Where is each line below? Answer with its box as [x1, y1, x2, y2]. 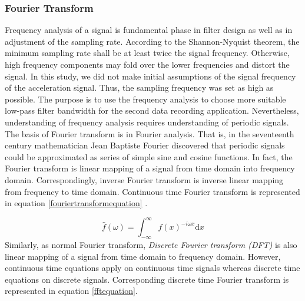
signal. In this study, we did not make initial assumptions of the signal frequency [5, 70, 296, 82]
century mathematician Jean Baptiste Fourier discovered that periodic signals [5, 139, 285, 151]
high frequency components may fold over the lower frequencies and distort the [5, 58, 290, 70]
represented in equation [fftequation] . [5, 285, 138, 297]
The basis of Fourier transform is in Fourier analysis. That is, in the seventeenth [5, 127, 294, 140]
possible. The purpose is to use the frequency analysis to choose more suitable [5, 92, 286, 105]
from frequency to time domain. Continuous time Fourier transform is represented [5, 185, 300, 197]
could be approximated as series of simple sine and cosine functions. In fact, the [5, 150, 293, 163]
